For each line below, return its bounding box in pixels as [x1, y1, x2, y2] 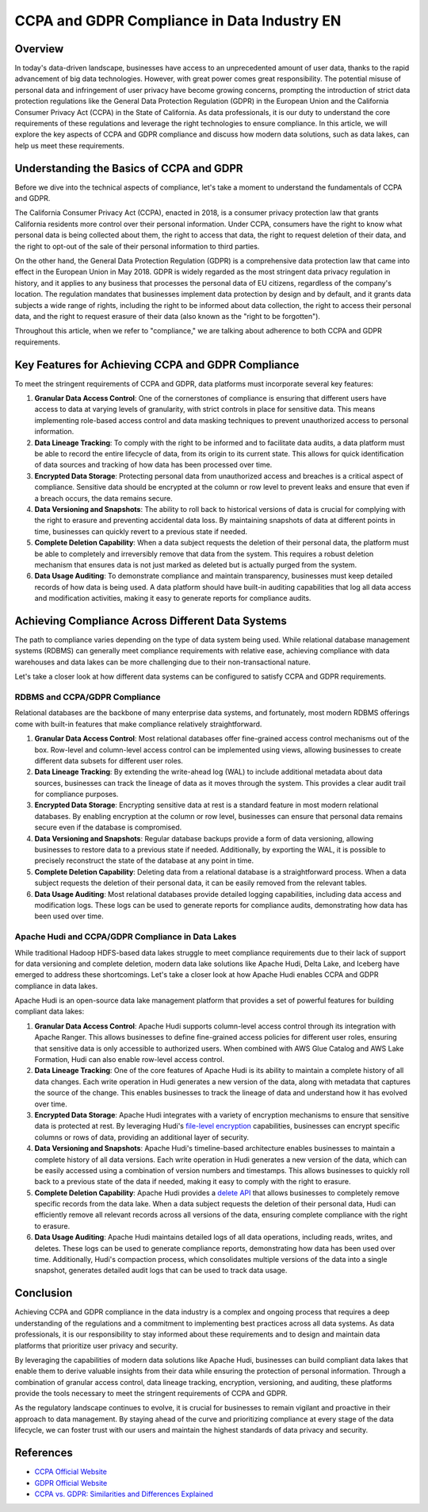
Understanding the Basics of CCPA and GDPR [14, 161, 243, 175]
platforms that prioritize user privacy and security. [14, 1341, 178, 1350]
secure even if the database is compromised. [34, 822, 182, 833]
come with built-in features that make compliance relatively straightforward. [14, 719, 262, 729]
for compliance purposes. [34, 790, 119, 799]
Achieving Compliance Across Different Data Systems [14, 614, 287, 627]
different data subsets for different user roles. [34, 756, 184, 765]
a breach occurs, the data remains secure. [34, 493, 174, 503]
